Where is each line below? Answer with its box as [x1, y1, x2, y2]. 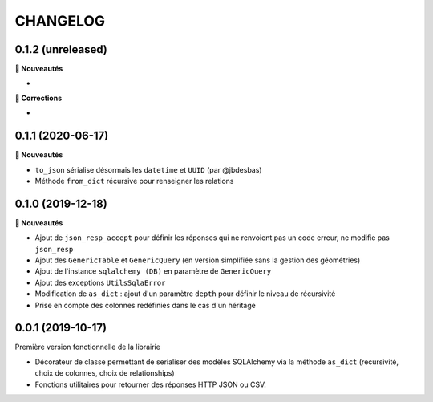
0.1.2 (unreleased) [14, 43, 107, 56]
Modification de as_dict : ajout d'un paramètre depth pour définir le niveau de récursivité [34, 289, 336, 298]
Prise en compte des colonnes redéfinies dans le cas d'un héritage [34, 300, 256, 310]
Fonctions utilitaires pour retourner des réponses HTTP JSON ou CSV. [34, 380, 266, 389]
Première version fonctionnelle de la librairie [14, 342, 160, 352]
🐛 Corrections [14, 93, 63, 103]
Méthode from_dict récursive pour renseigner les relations [34, 176, 234, 185]
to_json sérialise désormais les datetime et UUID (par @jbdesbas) [34, 164, 262, 174]
